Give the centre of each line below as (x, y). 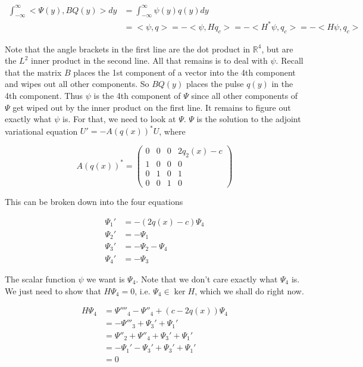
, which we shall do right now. (249, 290)
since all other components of (245, 96)
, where (172, 131)
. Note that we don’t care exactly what (207, 279)
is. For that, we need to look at (119, 119)
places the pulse (215, 84)
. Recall (290, 60)
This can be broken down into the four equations (94, 201)
